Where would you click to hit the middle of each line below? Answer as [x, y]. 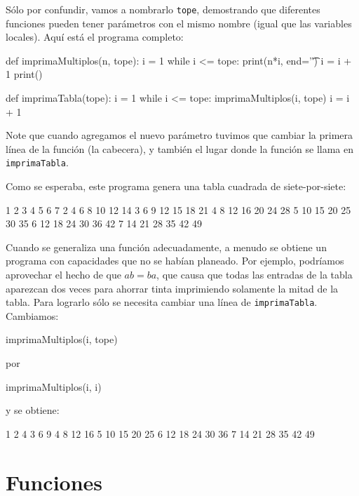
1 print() [24, 74]
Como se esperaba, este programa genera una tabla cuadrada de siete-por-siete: [176, 186]
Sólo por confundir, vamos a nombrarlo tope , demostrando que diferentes [163, 9]
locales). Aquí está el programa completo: [95, 37]
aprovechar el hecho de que [63, 275]
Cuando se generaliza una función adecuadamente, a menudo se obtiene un [166, 247]
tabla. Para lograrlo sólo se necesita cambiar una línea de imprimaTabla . [162, 302]
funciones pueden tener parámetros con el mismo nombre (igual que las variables [179, 23]
